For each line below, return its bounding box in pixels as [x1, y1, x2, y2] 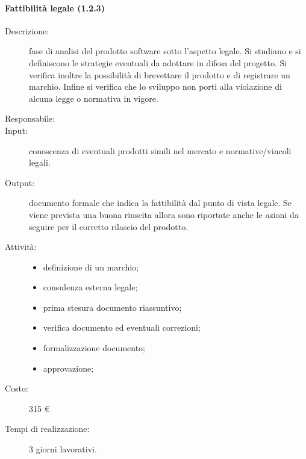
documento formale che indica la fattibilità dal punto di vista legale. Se [29, 196, 292, 209]
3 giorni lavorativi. [29, 443, 97, 455]
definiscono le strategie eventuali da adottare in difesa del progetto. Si [29, 56, 287, 69]
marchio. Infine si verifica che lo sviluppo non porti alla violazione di [29, 80, 282, 93]
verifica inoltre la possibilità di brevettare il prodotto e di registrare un [29, 68, 290, 81]
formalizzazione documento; [43, 342, 146, 354]
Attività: [5, 240, 37, 253]
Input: [5, 123, 28, 136]
